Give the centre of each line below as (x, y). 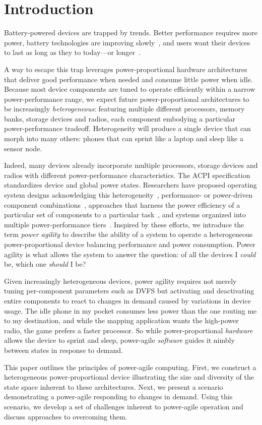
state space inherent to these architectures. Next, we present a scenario (114, 386)
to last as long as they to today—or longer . (72, 52)
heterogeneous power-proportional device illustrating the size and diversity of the (129, 377)
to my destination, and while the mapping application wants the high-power (121, 320)
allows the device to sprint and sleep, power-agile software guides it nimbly (119, 340)
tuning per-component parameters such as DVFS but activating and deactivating (129, 291)
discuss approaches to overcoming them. (66, 416)
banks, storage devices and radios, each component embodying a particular (120, 118)
